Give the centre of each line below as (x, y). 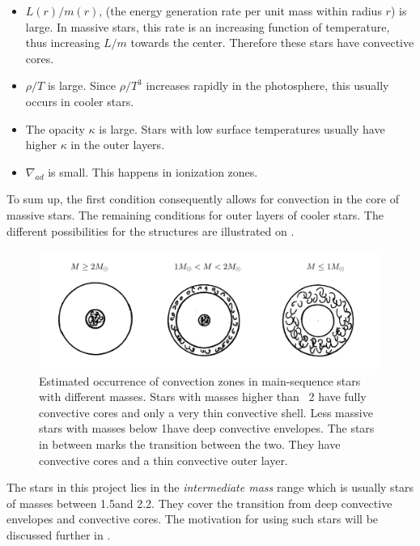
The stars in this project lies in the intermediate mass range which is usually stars (210, 487)
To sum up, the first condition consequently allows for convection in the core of (203, 199)
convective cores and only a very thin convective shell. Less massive (206, 412)
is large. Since (82, 85)
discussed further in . (59, 535)
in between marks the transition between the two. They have (190, 444)
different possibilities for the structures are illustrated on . (151, 230)
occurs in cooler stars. (80, 101)
